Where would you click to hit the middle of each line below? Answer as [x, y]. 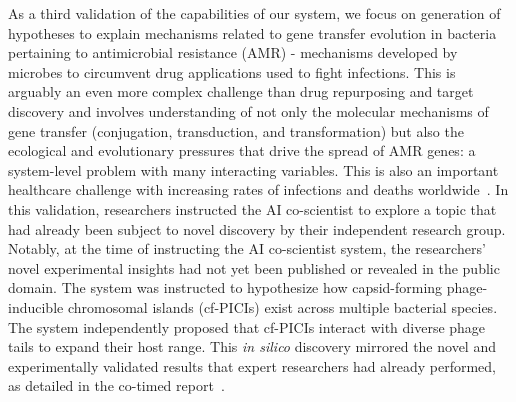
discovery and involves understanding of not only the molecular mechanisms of [248, 110]
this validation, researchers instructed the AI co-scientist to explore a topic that [252, 208]
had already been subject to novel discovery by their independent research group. [257, 228]
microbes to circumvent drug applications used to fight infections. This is [232, 71]
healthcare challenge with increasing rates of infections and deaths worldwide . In [258, 189]
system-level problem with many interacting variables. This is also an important [253, 169]
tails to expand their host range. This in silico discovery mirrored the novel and [252, 346]
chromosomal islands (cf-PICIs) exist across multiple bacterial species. [282, 306]
